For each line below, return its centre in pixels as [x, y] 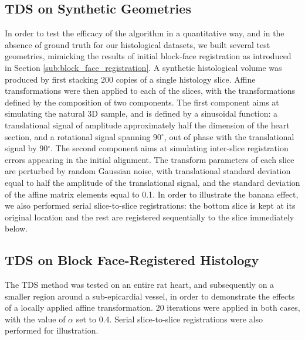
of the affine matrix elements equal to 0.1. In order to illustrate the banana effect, [152, 194]
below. [16, 228]
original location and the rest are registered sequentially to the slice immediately [150, 217]
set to [86, 319]
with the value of [35, 319]
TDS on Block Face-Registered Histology [132, 260]
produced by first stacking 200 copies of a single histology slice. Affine [130, 79]
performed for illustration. [52, 330]
